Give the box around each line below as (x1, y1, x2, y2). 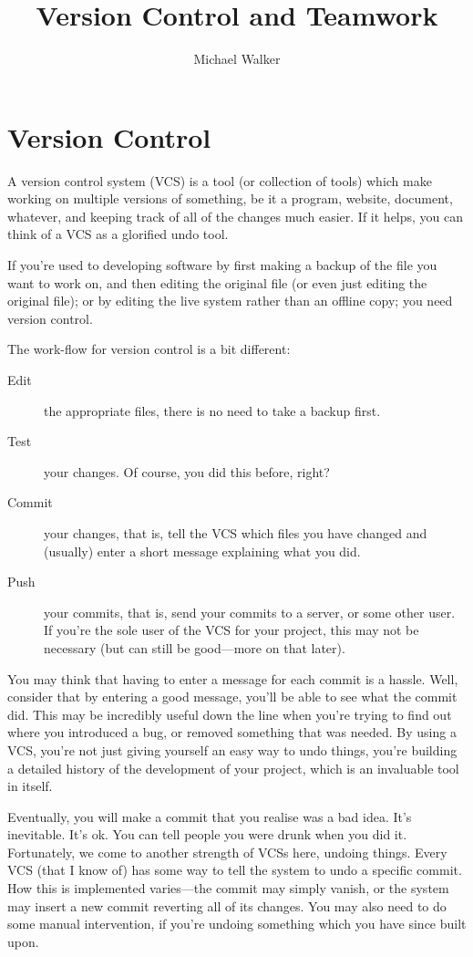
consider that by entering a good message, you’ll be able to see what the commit (7, 687, 458, 706)
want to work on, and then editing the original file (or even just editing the (7, 273, 427, 292)
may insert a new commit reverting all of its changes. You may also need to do (7, 896, 447, 915)
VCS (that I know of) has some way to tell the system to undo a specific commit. (7, 860, 462, 879)
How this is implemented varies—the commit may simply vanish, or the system (7, 879, 449, 898)
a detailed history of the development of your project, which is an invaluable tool (7, 758, 459, 777)
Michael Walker (193, 49, 281, 68)
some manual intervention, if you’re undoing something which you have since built (7, 914, 467, 933)
